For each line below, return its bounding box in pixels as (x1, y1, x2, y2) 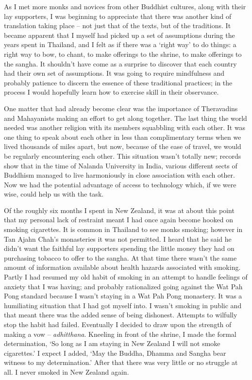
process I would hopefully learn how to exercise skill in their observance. (4, 87, 219, 97)
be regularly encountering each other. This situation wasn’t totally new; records (4, 150, 241, 161)
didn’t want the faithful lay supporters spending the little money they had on (4, 243, 235, 253)
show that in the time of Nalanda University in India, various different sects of (4, 160, 237, 170)
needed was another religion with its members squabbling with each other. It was (4, 122, 246, 132)
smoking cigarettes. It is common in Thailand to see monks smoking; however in (4, 224, 243, 234)
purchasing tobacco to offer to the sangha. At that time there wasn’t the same (4, 252, 237, 263)
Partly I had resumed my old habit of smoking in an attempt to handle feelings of (4, 272, 248, 282)
